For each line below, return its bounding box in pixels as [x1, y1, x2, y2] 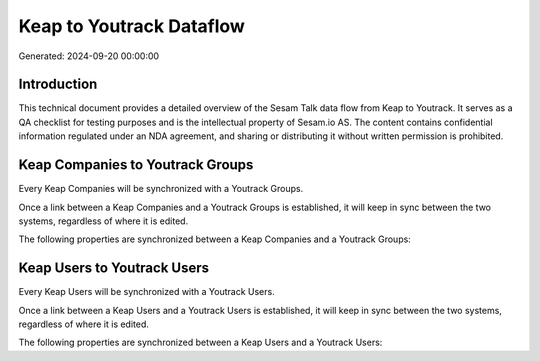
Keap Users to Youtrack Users [18, 260, 210, 277]
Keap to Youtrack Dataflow [18, 15, 245, 37]
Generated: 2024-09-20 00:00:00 [18, 50, 160, 62]
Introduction [18, 76, 98, 93]
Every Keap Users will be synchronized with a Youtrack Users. [18, 286, 275, 298]
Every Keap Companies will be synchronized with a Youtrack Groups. [18, 183, 304, 195]
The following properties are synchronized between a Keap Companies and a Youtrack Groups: [18, 233, 412, 245]
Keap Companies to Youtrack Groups [18, 156, 254, 174]
